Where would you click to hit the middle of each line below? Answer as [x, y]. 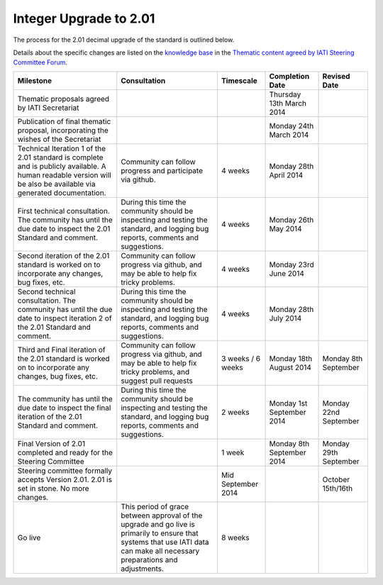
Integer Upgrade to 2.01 [84, 18]
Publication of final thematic [64, 121]
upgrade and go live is [158, 524]
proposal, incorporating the [63, 130]
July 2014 [285, 318]
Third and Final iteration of [61, 350]
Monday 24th [292, 126]
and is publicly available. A [62, 166]
